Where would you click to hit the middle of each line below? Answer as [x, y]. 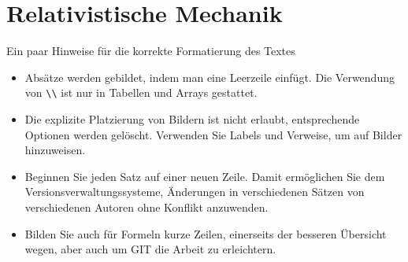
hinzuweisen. [55, 150]
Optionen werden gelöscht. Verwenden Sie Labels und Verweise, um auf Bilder [213, 134]
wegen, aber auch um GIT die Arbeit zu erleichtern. [150, 249]
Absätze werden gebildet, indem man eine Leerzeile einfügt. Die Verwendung [210, 77]
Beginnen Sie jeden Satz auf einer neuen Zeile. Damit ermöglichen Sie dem [205, 176]
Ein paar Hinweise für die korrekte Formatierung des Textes [151, 51]
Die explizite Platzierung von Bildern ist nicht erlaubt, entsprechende [192, 118]
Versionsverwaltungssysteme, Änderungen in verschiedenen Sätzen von [195, 192]
